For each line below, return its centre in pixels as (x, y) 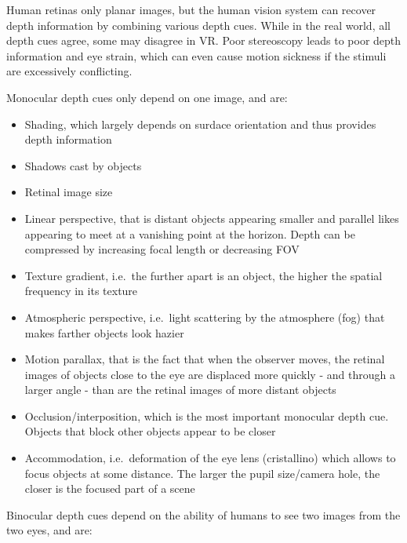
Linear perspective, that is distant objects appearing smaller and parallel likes (212, 218)
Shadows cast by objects (83, 165)
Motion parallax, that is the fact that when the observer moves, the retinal (205, 359)
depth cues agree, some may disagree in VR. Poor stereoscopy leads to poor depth (204, 40)
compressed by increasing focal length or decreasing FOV (162, 249)
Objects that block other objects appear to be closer (150, 431)
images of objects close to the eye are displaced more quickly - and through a (210, 374)
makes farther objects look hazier (104, 332)
